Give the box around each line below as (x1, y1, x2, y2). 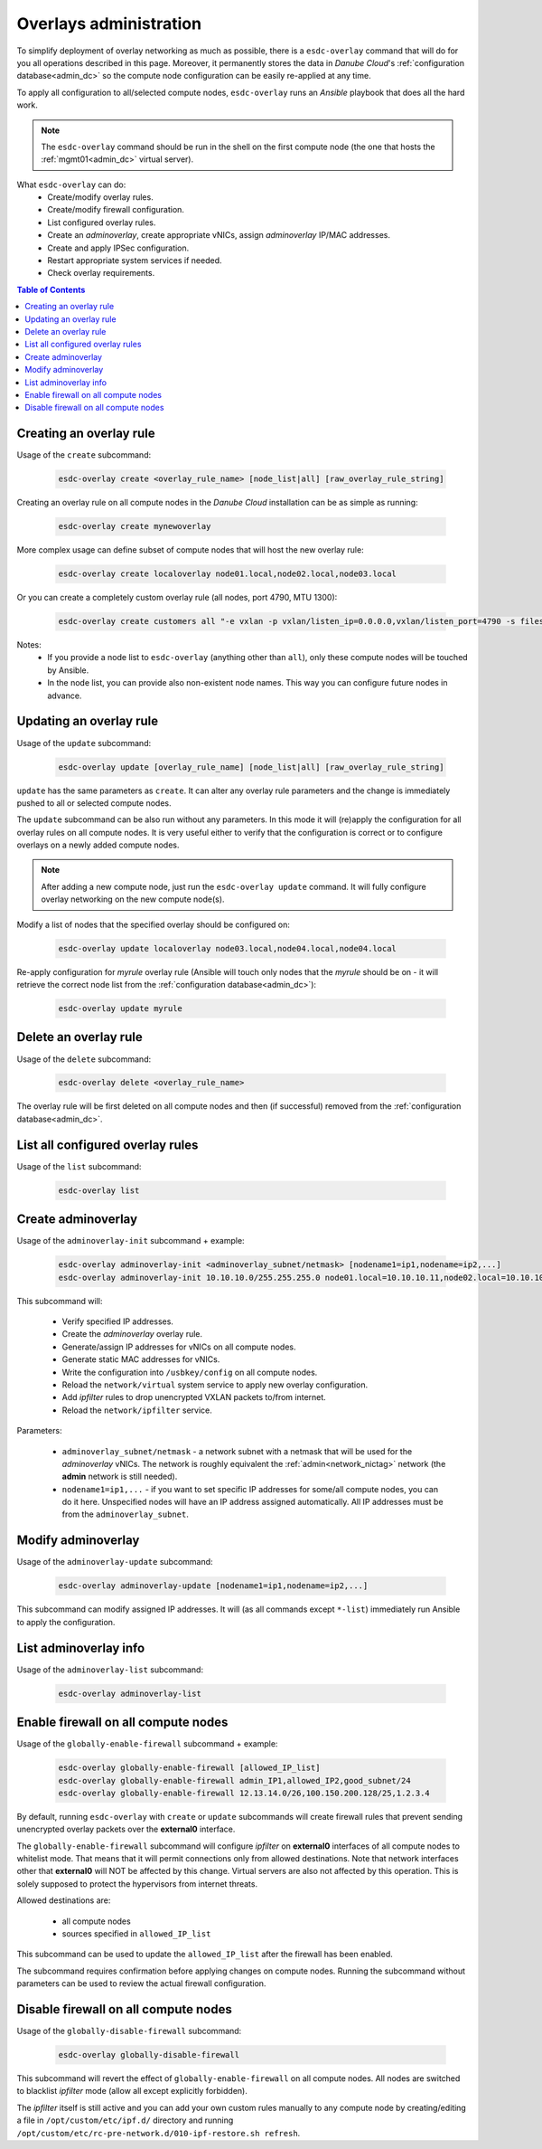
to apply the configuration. (16, 1616, 116, 1627)
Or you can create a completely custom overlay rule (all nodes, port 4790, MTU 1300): (16, 592, 338, 603)
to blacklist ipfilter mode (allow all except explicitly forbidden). (16, 2086, 248, 2097)
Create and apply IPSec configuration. (47, 242, 190, 253)
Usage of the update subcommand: (16, 737, 152, 748)
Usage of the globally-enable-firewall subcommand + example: (16, 1738, 278, 1749)
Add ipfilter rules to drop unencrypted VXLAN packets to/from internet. (61, 1392, 327, 1403)
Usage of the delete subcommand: (16, 1054, 152, 1065)
